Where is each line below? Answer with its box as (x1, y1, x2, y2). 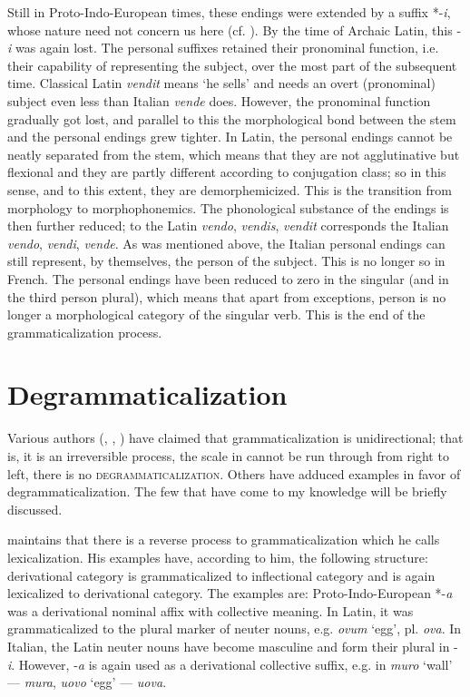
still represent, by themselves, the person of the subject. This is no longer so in (7, 251, 446, 270)
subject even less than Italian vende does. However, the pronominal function (7, 91, 431, 110)
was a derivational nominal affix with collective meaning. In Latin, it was (7, 601, 414, 620)
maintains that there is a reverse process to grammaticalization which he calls (7, 530, 440, 549)
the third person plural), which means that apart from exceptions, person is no (7, 287, 446, 306)
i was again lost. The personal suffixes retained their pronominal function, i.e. (7, 38, 439, 57)
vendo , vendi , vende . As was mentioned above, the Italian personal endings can (7, 233, 446, 252)
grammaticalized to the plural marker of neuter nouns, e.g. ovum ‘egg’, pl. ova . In (7, 619, 462, 638)
